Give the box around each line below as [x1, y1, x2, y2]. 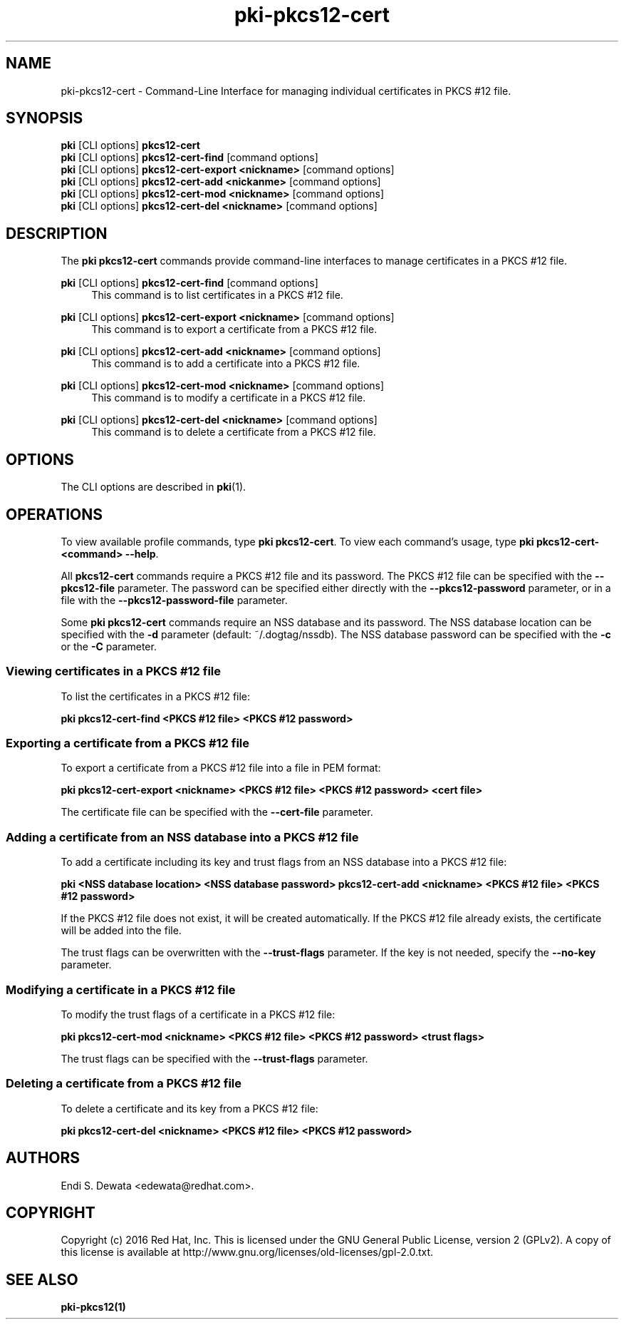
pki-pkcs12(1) [61, 1301, 126, 1314]
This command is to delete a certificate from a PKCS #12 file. [91, 426, 376, 439]
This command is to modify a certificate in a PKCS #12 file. [91, 392, 366, 404]
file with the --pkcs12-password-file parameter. [61, 593, 288, 606]
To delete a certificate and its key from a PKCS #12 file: [61, 1102, 318, 1115]
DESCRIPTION [6, 224, 108, 242]
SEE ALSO [6, 1270, 78, 1289]
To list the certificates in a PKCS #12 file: [61, 690, 251, 702]
